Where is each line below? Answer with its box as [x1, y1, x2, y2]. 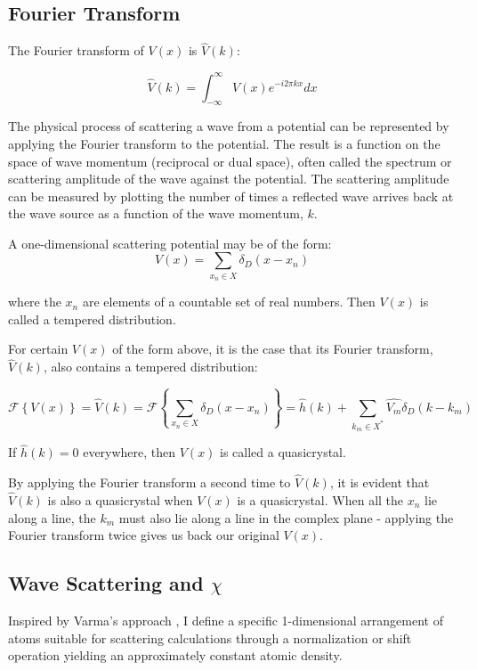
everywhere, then [83, 443, 176, 462]
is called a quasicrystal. [220, 443, 346, 462]
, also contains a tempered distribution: [43, 357, 258, 376]
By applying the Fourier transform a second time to [8, 473, 291, 492]
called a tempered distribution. [8, 309, 176, 328]
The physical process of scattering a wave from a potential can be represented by [8, 117, 449, 135]
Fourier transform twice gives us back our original [8, 526, 279, 544]
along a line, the [8, 508, 96, 527]
